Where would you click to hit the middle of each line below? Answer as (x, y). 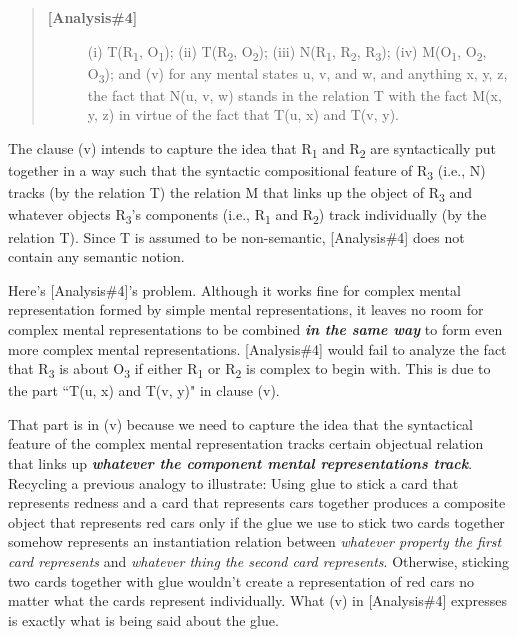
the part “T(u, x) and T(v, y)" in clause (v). (144, 390)
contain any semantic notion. (96, 256)
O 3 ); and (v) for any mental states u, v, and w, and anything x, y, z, (297, 74)
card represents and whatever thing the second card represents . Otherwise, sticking (259, 560)
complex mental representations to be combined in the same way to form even (255, 328)
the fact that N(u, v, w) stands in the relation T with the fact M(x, (294, 94)
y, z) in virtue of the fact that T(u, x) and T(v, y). (243, 114)
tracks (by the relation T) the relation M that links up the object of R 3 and (240, 194)
